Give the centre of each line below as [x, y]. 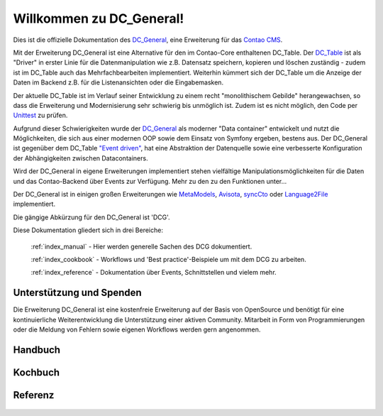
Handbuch [37, 350]
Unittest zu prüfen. [40, 115]
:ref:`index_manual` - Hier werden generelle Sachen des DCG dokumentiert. [141, 246]
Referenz [34, 395]
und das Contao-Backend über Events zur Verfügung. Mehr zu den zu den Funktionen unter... [150, 181]
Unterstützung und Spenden [77, 293]
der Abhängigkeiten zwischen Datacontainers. [81, 158]
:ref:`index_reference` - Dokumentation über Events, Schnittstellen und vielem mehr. [154, 273]
